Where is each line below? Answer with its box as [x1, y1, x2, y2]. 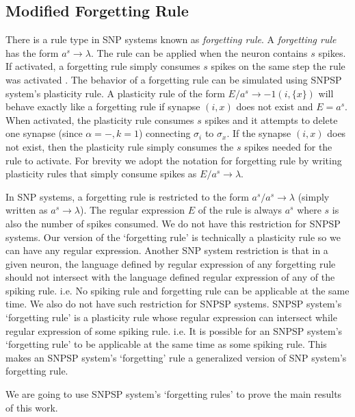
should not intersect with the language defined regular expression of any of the [5, 270, 335, 284]
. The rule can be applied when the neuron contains [90, 45, 308, 60]
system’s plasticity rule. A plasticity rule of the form [5, 86, 225, 100]
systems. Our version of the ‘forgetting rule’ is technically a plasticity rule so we [5, 229, 341, 244]
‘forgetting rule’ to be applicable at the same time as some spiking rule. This [5, 337, 327, 351]
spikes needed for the [244, 139, 332, 153]
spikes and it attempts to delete [205, 112, 338, 127]
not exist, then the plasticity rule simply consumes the [5, 139, 234, 153]
